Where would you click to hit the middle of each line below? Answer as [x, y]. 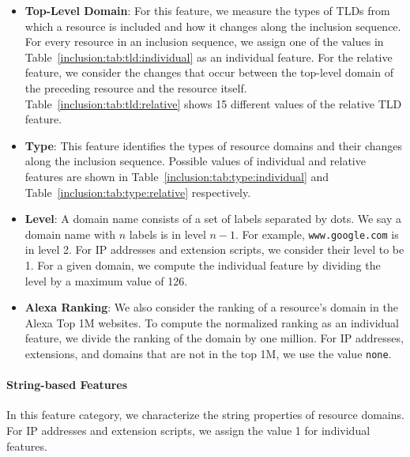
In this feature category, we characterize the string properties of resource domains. [205, 415]
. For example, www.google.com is [317, 234]
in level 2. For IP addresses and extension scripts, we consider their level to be [214, 249]
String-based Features [67, 385]
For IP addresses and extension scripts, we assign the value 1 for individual [188, 430]
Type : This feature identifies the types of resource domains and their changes [214, 145]
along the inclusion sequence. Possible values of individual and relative [195, 161]
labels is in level [167, 234]
